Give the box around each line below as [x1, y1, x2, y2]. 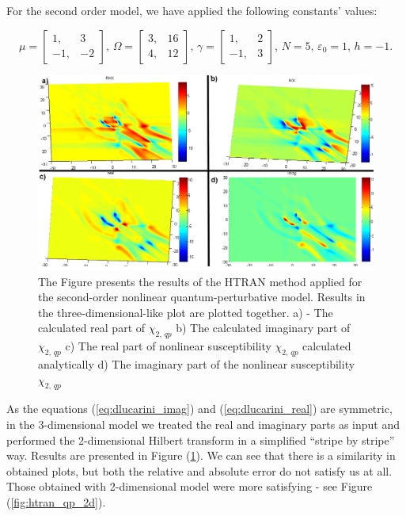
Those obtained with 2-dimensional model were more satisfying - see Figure [6, 478, 373, 495]
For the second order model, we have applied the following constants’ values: [6, 2, 378, 18]
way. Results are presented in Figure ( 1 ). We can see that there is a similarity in [6, 447, 396, 464]
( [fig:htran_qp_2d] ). [6, 493, 106, 510]
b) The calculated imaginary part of [176, 319, 351, 336]
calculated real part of [38, 319, 146, 336]
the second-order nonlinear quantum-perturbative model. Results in [38, 289, 366, 305]
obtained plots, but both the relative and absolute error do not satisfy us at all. [6, 462, 393, 479]
